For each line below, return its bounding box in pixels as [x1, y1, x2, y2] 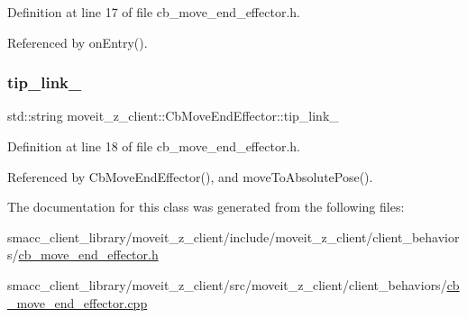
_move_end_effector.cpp [7, 293, 148, 312]
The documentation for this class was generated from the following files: [7, 197, 405, 216]
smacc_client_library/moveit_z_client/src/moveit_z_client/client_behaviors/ [7, 275, 447, 294]
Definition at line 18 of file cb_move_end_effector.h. [7, 137, 300, 155]
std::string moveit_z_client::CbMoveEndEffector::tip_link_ [7, 106, 339, 125]
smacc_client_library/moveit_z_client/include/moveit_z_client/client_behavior [7, 227, 460, 246]
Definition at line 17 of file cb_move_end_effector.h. [7, 3, 300, 21]
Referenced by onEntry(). [7, 32, 148, 51]
